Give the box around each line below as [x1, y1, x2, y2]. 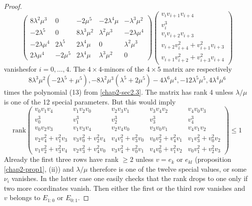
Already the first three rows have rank [4, 154, 119, 164]
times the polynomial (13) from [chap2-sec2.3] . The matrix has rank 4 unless [4, 87, 233, 97]
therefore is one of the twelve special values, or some [90, 163, 247, 174]
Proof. [4, 1, 22, 11]
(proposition [195, 154, 231, 164]
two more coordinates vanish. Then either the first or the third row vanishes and [4, 182, 245, 193]
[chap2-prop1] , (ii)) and [4, 163, 74, 174]
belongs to [9, 192, 41, 203]
